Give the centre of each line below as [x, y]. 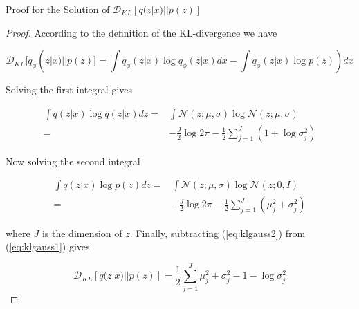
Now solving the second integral [73, 161]
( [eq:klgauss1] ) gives [48, 246]
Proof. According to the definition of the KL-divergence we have [141, 32]
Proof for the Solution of [58, 9]
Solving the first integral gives [69, 90]
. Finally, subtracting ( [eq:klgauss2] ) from [218, 233]
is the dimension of [82, 233]
